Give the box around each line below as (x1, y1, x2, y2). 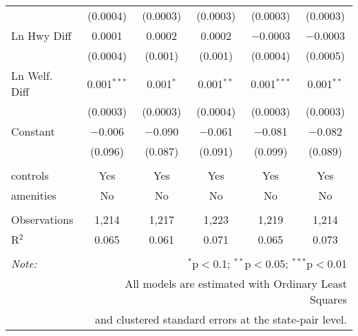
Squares (310, 291, 347, 307)
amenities (11, 187, 56, 203)
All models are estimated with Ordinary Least (125, 275, 347, 291)
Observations (11, 211, 74, 227)
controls (11, 167, 49, 183)
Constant (11, 123, 55, 139)
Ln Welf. (11, 67, 53, 83)
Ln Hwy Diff (11, 28, 72, 43)
